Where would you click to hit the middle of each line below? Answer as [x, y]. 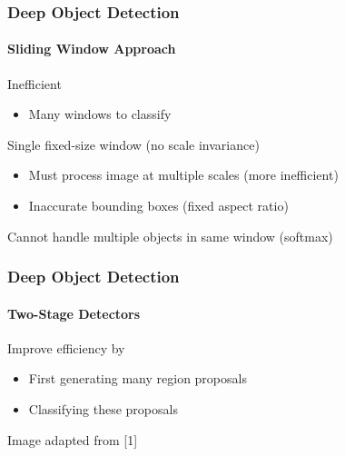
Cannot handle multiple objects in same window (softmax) [170, 236]
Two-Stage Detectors [74, 313]
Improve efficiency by [66, 347]
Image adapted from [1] [73, 439]
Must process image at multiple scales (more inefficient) [183, 175]
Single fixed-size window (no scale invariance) [133, 144]
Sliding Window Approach [92, 49]
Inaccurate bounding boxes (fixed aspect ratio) [158, 206]
